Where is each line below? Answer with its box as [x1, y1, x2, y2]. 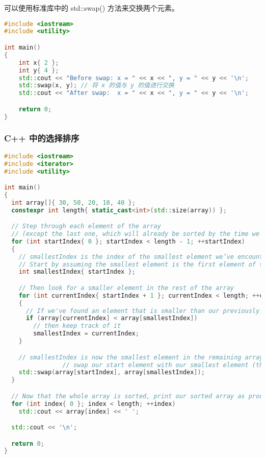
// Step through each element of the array [11, 223, 161, 230]
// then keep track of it [33, 322, 121, 330]
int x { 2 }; [18, 59, 59, 66]
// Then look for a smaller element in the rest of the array [18, 284, 234, 292]
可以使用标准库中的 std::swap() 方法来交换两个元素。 [4, 3, 179, 13]
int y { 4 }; [18, 66, 59, 74]
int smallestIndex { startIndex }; [18, 268, 136, 276]
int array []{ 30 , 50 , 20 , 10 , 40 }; [11, 199, 136, 206]
